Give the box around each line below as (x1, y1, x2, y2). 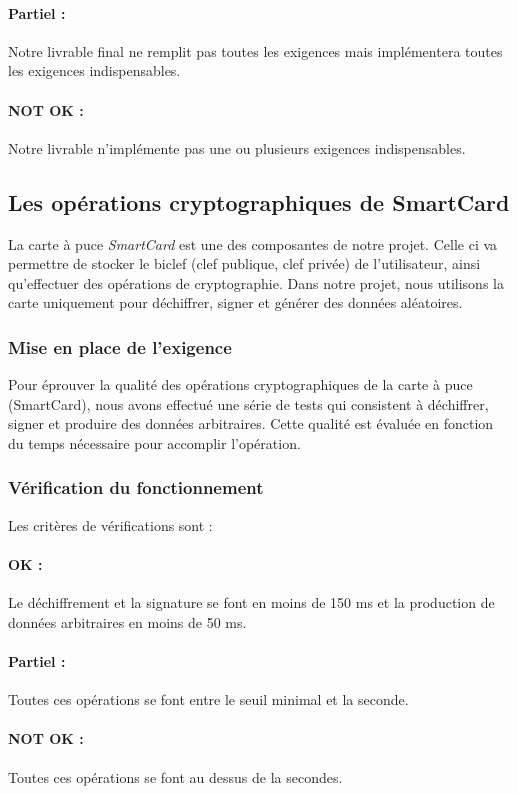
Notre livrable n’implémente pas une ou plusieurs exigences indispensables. (8, 137, 466, 158)
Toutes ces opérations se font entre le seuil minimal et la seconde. (8, 689, 409, 710)
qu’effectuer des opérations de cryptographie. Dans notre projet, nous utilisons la (8, 272, 504, 293)
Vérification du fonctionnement (8, 475, 264, 500)
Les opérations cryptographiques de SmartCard (8, 186, 510, 217)
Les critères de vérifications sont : (8, 514, 213, 535)
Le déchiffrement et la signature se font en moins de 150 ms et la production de (8, 592, 495, 613)
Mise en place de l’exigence (8, 334, 232, 359)
